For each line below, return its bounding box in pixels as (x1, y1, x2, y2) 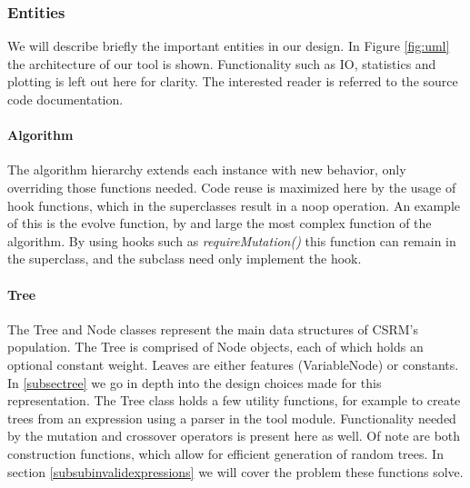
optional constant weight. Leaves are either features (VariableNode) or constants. (7, 354, 459, 373)
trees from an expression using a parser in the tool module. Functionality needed (7, 408, 456, 427)
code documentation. (7, 90, 124, 108)
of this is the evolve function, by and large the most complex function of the (7, 214, 432, 233)
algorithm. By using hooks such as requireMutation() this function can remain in (7, 231, 456, 250)
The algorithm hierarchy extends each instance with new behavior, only (7, 160, 406, 179)
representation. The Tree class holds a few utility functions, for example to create (7, 391, 461, 410)
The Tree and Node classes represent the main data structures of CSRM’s (7, 319, 418, 338)
